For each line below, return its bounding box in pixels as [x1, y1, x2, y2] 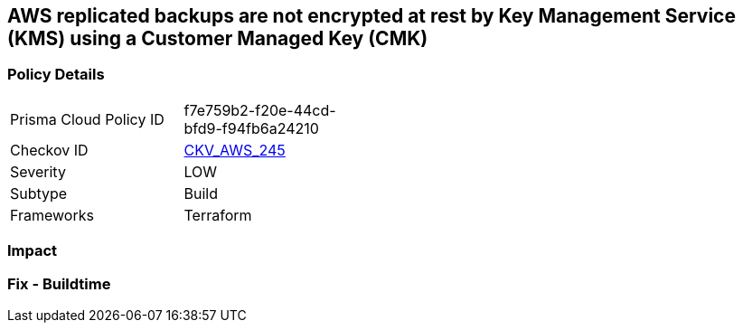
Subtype [10, 184, 68, 203]
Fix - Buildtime [7, 274, 111, 293]
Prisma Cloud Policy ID [10, 109, 165, 128]
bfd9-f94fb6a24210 [183, 118, 319, 137]
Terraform [183, 205, 252, 224]
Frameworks [10, 205, 94, 224]
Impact [7, 241, 58, 260]
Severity [10, 162, 66, 181]
